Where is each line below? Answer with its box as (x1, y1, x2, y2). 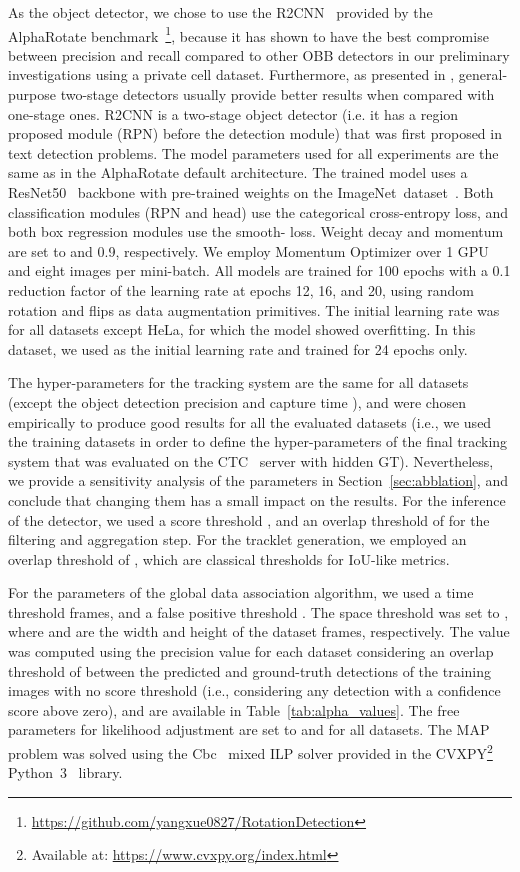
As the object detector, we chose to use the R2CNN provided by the (8, 2, 433, 22)
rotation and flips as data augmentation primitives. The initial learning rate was (8, 299, 500, 320)
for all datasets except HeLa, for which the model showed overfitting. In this (8, 319, 476, 340)
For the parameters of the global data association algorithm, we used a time (8, 582, 474, 603)
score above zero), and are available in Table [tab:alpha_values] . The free (8, 699, 460, 720)
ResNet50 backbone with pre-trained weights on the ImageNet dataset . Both (8, 182, 494, 202)
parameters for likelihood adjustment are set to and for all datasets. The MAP (8, 719, 490, 740)
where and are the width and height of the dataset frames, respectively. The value (8, 621, 510, 642)
